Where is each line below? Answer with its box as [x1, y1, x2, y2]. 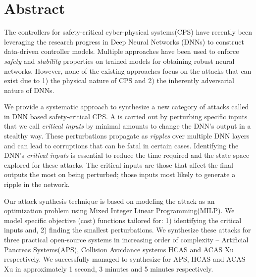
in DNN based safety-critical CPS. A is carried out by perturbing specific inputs [4, 111, 248, 121]
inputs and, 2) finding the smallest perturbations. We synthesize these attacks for [4, 225, 251, 235]
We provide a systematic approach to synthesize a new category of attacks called [4, 101, 249, 112]
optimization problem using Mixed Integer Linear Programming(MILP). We [4, 205, 235, 216]
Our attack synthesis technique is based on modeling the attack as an [4, 195, 215, 206]
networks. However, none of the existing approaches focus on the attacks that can [4, 65, 252, 76]
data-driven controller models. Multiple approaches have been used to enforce [4, 46, 239, 56]
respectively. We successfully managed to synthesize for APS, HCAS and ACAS [4, 254, 246, 264]
